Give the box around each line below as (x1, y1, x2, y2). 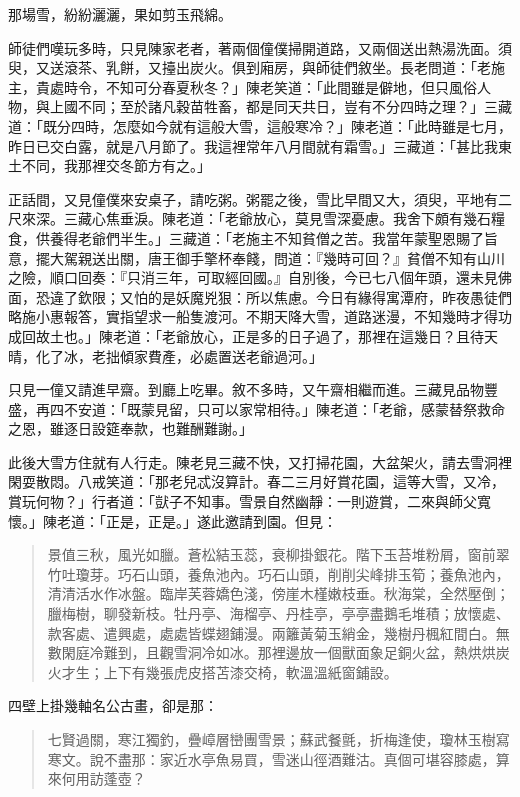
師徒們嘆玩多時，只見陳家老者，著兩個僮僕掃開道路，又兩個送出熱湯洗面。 (8, 37, 498, 58)
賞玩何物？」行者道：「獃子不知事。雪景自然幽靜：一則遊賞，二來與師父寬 (8, 491, 491, 512)
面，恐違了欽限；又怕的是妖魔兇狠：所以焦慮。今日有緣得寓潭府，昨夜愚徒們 (8, 286, 512, 307)
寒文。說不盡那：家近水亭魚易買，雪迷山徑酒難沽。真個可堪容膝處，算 (47, 748, 510, 769)
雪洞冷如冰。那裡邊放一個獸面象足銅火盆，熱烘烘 (173, 642, 496, 663)
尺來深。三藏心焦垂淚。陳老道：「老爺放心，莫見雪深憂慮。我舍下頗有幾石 (8, 208, 491, 229)
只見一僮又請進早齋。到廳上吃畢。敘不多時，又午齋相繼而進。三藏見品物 (8, 379, 484, 400)
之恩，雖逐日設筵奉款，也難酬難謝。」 (8, 418, 253, 439)
